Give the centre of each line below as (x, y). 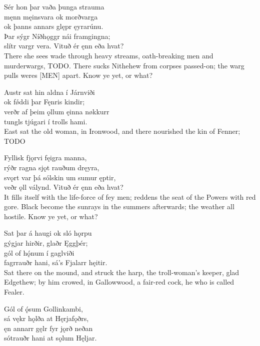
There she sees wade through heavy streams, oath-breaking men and (109, 55)
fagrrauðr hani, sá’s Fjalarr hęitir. (56, 262)
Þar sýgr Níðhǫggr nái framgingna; (57, 36)
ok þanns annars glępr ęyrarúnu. (54, 26)
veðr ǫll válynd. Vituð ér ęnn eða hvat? (64, 187)
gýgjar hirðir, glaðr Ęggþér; (46, 243)
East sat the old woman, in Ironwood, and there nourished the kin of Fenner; (122, 131)
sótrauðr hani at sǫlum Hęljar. (50, 338)
